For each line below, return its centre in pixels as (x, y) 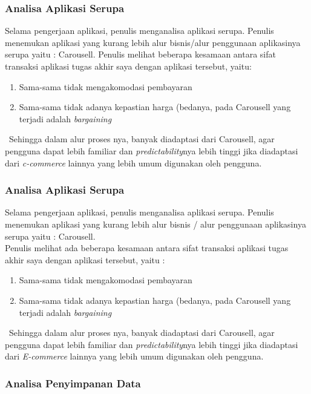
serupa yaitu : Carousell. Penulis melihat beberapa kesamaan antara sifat (140, 54)
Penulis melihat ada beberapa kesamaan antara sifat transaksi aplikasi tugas (147, 248)
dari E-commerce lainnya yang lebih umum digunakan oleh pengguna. (134, 356)
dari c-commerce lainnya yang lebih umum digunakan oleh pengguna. (133, 163)
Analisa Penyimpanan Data (73, 383)
